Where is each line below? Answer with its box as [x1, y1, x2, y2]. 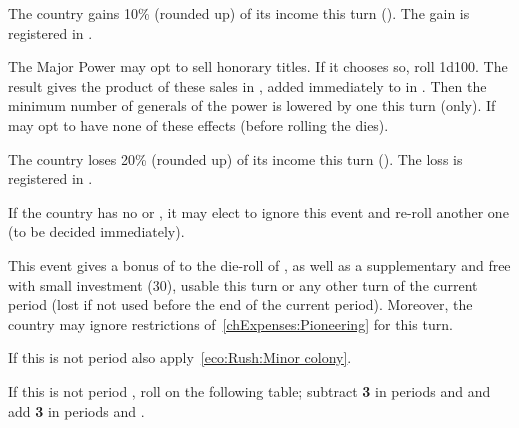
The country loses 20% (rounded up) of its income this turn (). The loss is [8, 148, 463, 169]
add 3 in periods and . [8, 400, 145, 421]
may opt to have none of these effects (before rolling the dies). [8, 114, 389, 135]
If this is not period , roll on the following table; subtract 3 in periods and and [8, 380, 491, 401]
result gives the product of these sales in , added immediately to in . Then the [8, 75, 487, 96]
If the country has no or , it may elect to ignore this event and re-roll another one [8, 201, 509, 222]
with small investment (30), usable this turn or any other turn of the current [8, 274, 478, 295]
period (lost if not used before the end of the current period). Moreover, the [8, 294, 473, 315]
